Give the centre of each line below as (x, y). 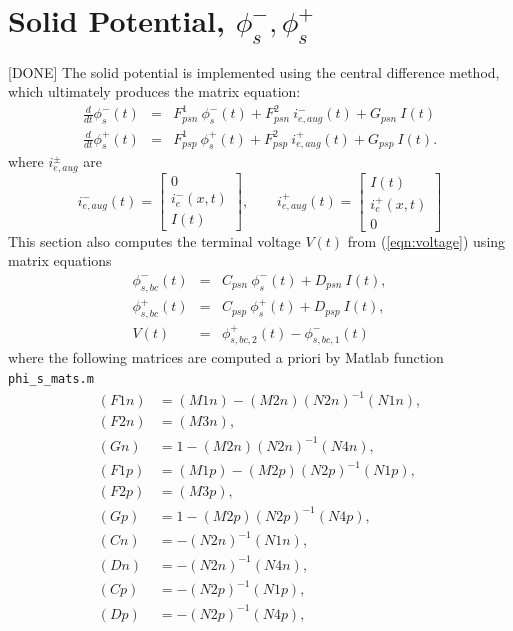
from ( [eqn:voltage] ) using (426, 240)
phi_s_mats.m (51, 378)
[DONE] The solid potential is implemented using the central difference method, (254, 71)
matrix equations (60, 260)
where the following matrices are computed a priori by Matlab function (226, 357)
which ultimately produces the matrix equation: (154, 91)
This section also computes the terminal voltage (154, 240)
